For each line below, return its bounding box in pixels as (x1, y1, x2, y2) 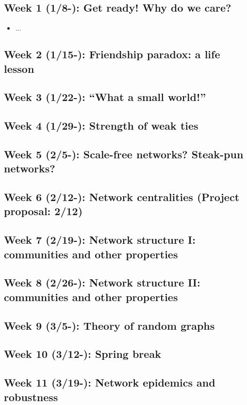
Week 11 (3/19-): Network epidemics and (4, 375, 215, 390)
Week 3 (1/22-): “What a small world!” (4, 89, 206, 104)
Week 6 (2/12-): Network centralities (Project (4, 189, 240, 204)
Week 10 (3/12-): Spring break (4, 346, 161, 361)
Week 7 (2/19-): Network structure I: (4, 232, 196, 247)
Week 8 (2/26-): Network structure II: (4, 275, 200, 290)
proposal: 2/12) (4, 203, 83, 219)
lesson (4, 61, 34, 76)
